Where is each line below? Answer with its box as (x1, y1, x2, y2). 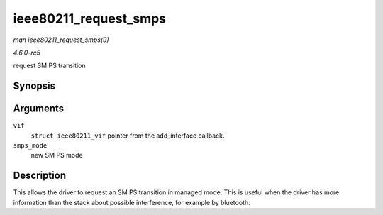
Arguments (13, 103, 65, 115)
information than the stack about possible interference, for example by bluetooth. (13, 198, 251, 206)
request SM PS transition (13, 61, 86, 70)
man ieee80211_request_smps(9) (13, 35, 109, 44)
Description (13, 170, 67, 182)
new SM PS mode (30, 151, 83, 160)
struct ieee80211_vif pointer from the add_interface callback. (30, 131, 225, 140)
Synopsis (13, 80, 56, 92)
